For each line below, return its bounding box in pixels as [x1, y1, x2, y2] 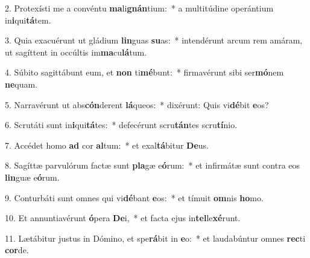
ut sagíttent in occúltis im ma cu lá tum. [5, 45, 147, 58]
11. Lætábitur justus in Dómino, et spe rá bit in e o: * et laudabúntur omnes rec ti [5, 231, 306, 244]
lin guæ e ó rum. [5, 170, 60, 183]
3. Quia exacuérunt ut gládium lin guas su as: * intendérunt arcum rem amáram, [5, 34, 303, 47]
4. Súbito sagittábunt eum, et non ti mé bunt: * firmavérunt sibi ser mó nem [5, 66, 284, 79]
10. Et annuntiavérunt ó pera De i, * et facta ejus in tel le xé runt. [5, 211, 241, 224]
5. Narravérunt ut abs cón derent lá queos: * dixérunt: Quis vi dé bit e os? [5, 98, 269, 111]
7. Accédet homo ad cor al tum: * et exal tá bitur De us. [5, 138, 209, 151]
